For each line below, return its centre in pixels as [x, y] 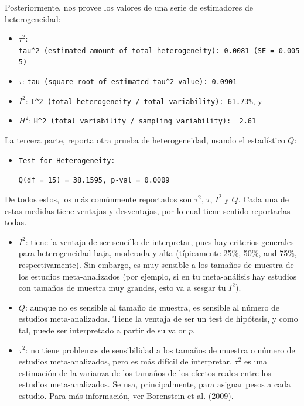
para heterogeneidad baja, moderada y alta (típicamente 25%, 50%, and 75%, [158, 253]
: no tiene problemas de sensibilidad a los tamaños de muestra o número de [160, 350]
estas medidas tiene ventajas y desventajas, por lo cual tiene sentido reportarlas [148, 210]
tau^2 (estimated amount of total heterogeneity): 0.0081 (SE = [146, 51]
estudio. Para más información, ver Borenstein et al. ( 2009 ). [126, 395]
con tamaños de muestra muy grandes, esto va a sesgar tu [122, 288]
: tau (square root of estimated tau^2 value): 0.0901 [129, 81]
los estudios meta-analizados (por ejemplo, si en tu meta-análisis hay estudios [158, 276]
